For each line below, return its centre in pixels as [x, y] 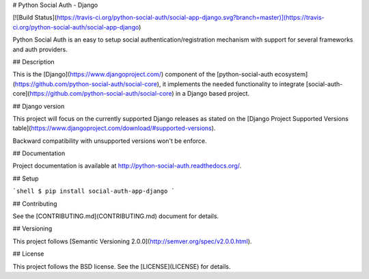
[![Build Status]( [35, 18]
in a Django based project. [212, 94]
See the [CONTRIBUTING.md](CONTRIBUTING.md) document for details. [115, 216]
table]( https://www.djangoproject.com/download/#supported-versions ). [114, 128]
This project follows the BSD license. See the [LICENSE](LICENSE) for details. [122, 266]
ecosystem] [291, 75]
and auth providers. [40, 49]
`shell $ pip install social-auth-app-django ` [94, 191]
